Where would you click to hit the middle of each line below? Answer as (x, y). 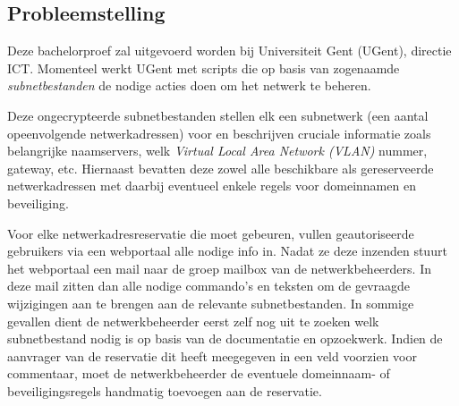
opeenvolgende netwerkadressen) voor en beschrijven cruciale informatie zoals (219, 133)
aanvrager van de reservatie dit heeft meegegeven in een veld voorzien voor (212, 355)
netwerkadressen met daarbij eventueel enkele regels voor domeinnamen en (212, 186)
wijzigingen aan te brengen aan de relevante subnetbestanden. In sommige (211, 303)
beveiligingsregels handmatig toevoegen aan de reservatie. (165, 390)
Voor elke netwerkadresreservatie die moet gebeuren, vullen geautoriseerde (211, 233)
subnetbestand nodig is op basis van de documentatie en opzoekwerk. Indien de (225, 338)
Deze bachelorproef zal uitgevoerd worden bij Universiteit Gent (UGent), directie (229, 51)
